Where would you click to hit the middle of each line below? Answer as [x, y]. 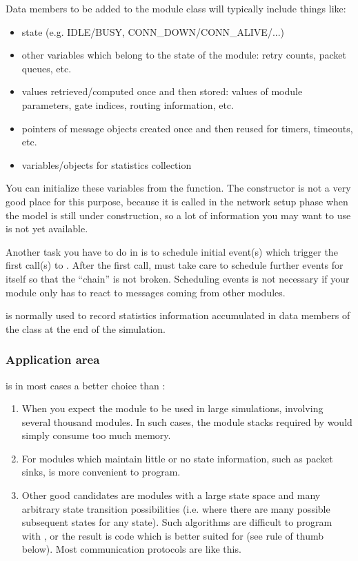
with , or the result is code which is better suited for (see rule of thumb [173, 535]
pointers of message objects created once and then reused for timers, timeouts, [187, 128]
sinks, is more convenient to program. [101, 472]
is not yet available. [47, 228]
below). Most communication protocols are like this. [131, 549]
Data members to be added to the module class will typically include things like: [176, 8]
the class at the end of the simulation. [86, 328]
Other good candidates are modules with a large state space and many [171, 495]
